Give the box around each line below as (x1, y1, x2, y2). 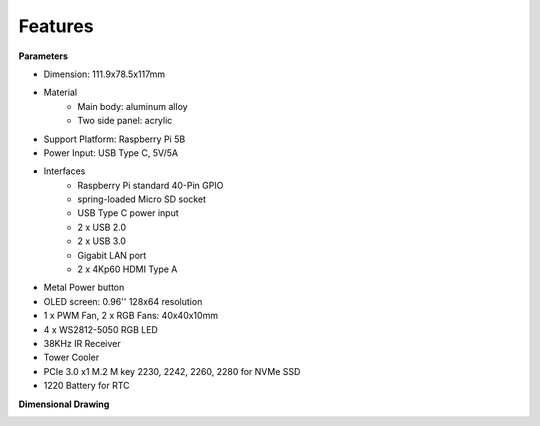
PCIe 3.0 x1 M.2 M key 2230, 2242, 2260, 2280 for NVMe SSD (43, 365, 301, 377)
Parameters (18, 50, 69, 62)
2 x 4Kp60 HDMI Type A (77, 263, 178, 275)
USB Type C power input (77, 207, 179, 219)
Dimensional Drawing (18, 398, 110, 410)
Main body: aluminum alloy (77, 100, 189, 112)
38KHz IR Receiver (43, 337, 122, 349)
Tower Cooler (43, 351, 100, 364)
